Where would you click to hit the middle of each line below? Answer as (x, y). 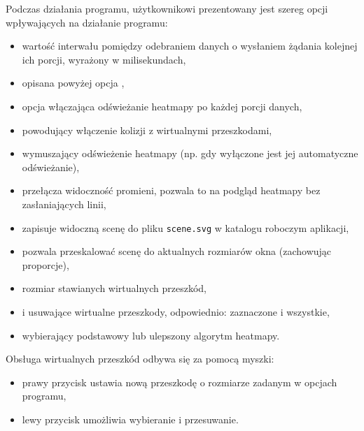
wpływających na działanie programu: (87, 22)
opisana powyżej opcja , (73, 83)
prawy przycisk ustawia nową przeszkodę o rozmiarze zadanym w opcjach (180, 382)
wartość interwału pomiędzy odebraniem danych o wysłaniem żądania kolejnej (190, 46)
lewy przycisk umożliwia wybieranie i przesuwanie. (130, 419)
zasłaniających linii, (64, 204)
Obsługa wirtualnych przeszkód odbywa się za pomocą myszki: (140, 359)
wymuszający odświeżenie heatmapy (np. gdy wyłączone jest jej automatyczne (190, 153)
